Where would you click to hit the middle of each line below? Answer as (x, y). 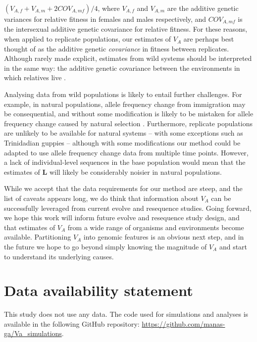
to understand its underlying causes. (59, 256)
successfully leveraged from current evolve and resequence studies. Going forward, (128, 208)
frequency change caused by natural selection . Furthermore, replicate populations (128, 123)
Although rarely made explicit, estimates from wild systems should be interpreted (128, 58)
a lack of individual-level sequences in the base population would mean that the (125, 162)
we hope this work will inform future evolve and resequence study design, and (122, 218)
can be (221, 198)
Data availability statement (99, 290)
